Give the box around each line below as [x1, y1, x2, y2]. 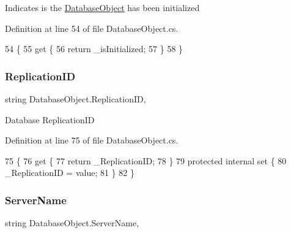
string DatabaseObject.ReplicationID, [5, 93, 146, 105]
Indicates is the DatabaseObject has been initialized [5, 1, 200, 13]
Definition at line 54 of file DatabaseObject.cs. [5, 21, 179, 34]
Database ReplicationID [5, 113, 95, 126]
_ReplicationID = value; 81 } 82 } [5, 166, 134, 179]
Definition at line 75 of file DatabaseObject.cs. [5, 134, 179, 147]
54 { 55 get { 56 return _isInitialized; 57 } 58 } [5, 42, 183, 55]
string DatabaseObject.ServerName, [5, 216, 139, 229]
